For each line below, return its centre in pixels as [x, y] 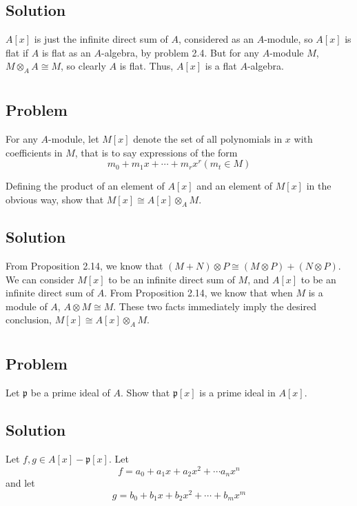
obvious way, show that [55, 199]
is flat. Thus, [146, 66]
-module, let [74, 139]
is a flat [221, 66]
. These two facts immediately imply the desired [215, 306]
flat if [17, 52]
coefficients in [34, 152]
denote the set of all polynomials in [208, 139]
